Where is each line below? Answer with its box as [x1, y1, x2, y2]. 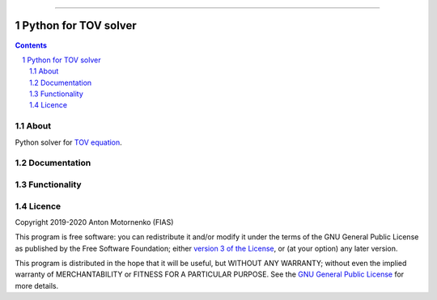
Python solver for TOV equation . [15, 137, 123, 147]
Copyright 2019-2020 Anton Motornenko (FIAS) [15, 217, 174, 226]
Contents [15, 40, 48, 50]
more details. [15, 281, 59, 290]
